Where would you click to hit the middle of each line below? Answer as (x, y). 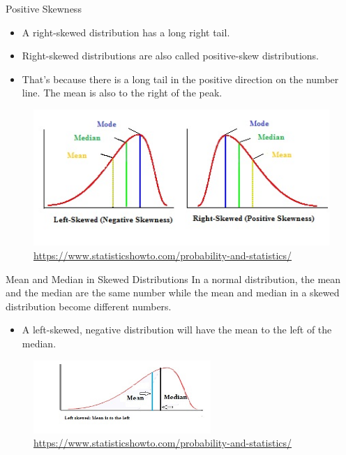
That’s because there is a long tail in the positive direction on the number (180, 79)
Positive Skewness (44, 8)
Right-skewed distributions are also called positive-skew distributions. (171, 56)
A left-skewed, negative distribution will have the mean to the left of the (177, 330)
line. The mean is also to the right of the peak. (122, 93)
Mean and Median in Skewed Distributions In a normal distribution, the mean (173, 279)
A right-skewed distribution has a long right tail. (126, 32)
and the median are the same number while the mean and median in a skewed (173, 292)
